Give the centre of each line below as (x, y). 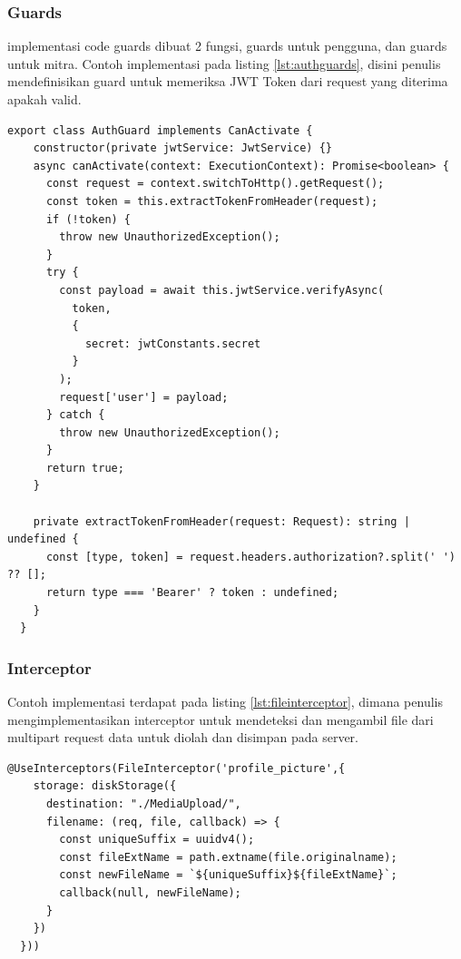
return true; (85, 468)
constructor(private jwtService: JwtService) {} (182, 148)
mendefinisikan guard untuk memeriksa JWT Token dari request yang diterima (228, 81)
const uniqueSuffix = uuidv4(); (157, 840)
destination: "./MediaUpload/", (143, 804)
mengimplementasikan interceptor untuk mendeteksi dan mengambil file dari (221, 719)
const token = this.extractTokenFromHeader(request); (212, 201)
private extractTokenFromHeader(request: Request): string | (221, 521)
